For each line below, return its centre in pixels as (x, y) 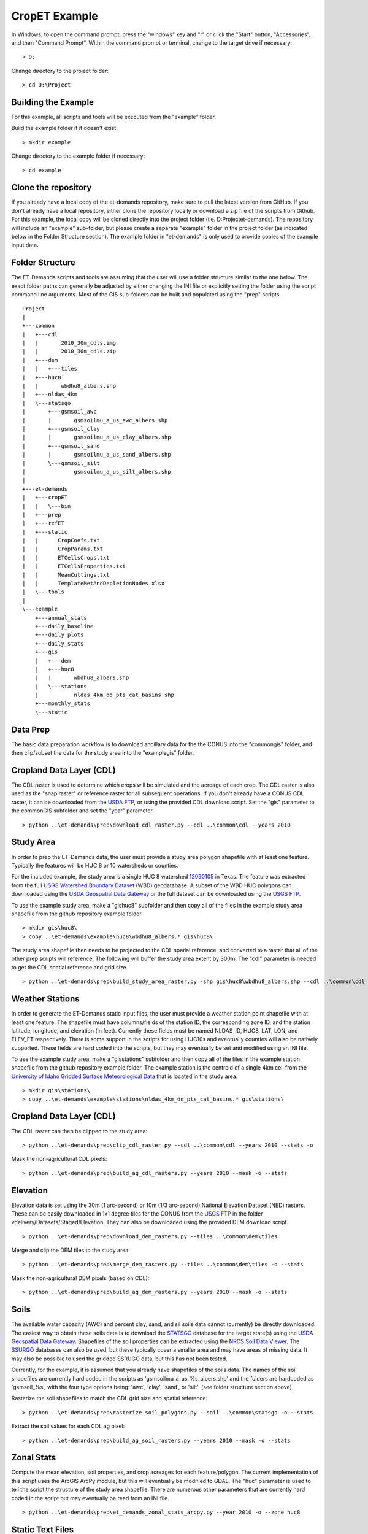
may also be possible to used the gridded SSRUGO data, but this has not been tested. (120, 1359)
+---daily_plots (59, 635)
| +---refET (43, 523)
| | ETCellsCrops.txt (66, 557)
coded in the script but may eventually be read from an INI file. (90, 1498)
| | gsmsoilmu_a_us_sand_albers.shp (97, 455)
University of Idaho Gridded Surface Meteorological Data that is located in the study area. (125, 1076)
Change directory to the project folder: (60, 71)
